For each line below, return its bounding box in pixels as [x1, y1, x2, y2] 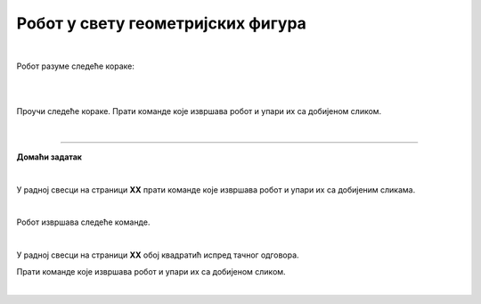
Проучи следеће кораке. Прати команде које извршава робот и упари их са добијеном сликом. [16, 106, 382, 117]
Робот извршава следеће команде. [16, 217, 151, 227]
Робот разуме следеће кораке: [16, 61, 135, 71]
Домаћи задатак [16, 152, 82, 162]
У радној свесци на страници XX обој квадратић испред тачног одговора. [16, 250, 299, 260]
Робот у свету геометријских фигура [16, 13, 307, 33]
